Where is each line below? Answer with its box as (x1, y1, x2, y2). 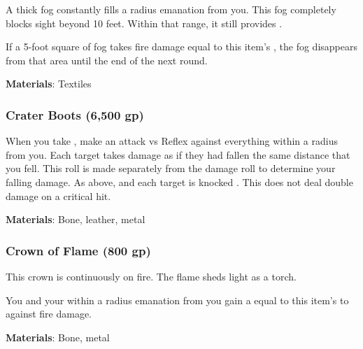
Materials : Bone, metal (6, 329, 110, 344)
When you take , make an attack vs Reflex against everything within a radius (6, 134, 338, 148)
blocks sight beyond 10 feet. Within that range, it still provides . (6, 15, 283, 30)
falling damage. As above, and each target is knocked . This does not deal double (6, 174, 353, 189)
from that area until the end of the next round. (6, 52, 208, 67)
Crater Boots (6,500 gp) (6, 106, 144, 123)
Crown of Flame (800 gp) (6, 241, 151, 259)
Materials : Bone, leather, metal (6, 212, 145, 227)
